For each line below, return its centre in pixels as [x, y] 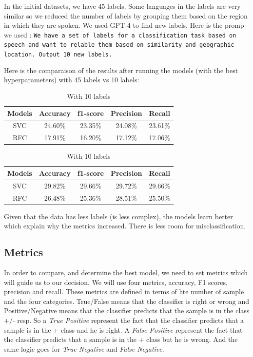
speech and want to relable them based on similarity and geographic [119, 45]
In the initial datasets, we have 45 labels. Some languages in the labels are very [122, 6]
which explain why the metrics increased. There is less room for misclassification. [125, 226]
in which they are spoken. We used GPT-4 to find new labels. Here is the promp [124, 25]
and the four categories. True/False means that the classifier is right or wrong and [126, 301]
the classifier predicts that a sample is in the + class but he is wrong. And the [121, 339]
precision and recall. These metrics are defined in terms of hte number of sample [124, 291]
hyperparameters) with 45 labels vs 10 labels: [72, 80]
